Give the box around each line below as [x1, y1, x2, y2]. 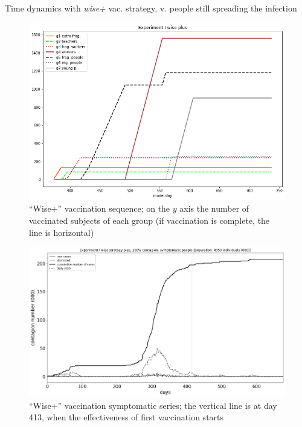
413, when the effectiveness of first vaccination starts [29, 411, 224, 423]
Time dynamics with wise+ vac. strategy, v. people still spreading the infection [5, 2, 297, 14]
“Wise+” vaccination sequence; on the [29, 202, 170, 215]
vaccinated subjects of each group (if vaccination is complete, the [29, 214, 270, 227]
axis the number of [179, 202, 249, 215]
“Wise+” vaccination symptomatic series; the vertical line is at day [29, 399, 277, 411]
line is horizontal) [29, 226, 94, 238]
